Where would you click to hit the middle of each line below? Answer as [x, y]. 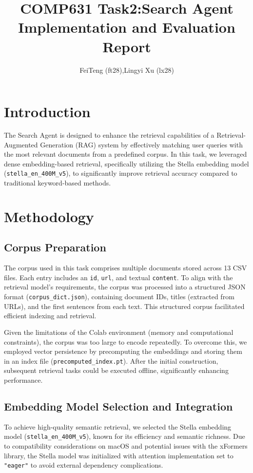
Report [127, 46]
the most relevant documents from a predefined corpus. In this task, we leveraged [126, 154]
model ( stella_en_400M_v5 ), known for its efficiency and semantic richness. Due [125, 436]
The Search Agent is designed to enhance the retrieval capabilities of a [109, 135]
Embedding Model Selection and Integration [118, 406]
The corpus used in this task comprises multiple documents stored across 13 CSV [126, 268]
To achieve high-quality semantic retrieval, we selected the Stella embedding [118, 426]
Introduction [47, 112]
